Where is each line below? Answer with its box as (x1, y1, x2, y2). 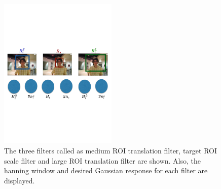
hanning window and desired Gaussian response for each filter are (4, 165, 208, 176)
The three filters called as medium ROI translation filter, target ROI (4, 145, 217, 156)
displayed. (4, 175, 35, 185)
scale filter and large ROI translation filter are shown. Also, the (4, 155, 201, 166)
